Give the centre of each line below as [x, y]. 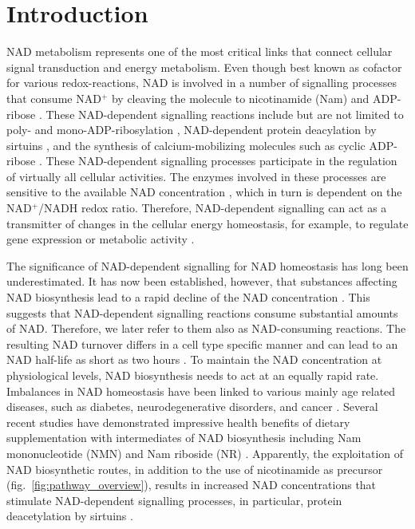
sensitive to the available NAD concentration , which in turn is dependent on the [204, 192]
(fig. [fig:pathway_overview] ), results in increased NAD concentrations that [192, 485]
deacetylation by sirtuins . [70, 516]
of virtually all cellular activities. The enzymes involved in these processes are [196, 176]
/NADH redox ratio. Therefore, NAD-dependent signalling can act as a [213, 208]
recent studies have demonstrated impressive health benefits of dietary [178, 422]
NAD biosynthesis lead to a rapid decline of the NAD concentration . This [188, 297]
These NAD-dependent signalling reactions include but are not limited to [225, 114]
